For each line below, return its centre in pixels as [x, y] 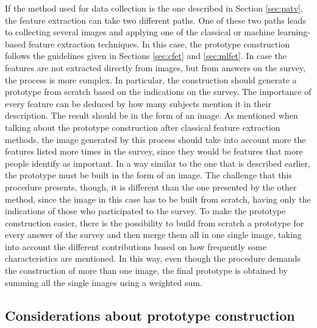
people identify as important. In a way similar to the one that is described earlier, [158, 163]
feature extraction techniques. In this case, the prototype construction [159, 44]
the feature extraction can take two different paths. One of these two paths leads [155, 20]
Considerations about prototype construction [150, 315]
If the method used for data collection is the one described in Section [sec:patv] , [154, 8]
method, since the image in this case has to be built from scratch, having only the [158, 199]
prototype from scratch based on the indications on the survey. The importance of [158, 92]
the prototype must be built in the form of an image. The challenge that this [148, 175]
